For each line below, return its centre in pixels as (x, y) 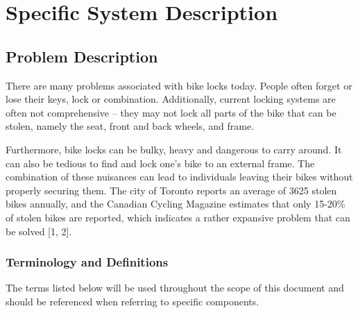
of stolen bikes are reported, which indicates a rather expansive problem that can (178, 217)
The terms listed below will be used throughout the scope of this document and (175, 288)
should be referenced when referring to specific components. (133, 301)
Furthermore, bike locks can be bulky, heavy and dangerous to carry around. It (174, 149)
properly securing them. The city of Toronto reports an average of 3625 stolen (171, 190)
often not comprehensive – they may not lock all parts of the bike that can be (171, 112)
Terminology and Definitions (87, 262)
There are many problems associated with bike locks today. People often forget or (179, 85)
